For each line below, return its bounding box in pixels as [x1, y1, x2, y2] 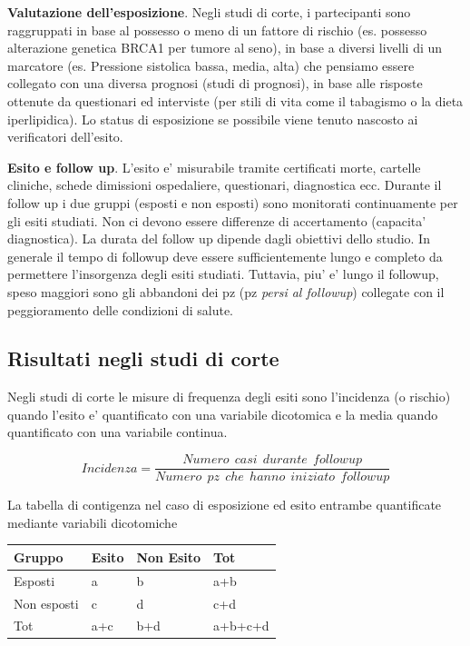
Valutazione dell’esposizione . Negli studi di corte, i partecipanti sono [7, 3, 411, 21]
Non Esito [136, 547, 201, 566]
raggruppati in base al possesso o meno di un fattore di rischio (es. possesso [7, 20, 427, 39]
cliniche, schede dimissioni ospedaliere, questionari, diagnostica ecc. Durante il [7, 175, 442, 194]
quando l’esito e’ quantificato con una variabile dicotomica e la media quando [7, 404, 438, 423]
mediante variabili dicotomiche [7, 512, 178, 532]
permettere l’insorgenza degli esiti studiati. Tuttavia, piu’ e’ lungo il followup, [7, 264, 439, 283]
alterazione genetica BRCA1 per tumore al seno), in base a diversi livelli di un [7, 38, 443, 57]
